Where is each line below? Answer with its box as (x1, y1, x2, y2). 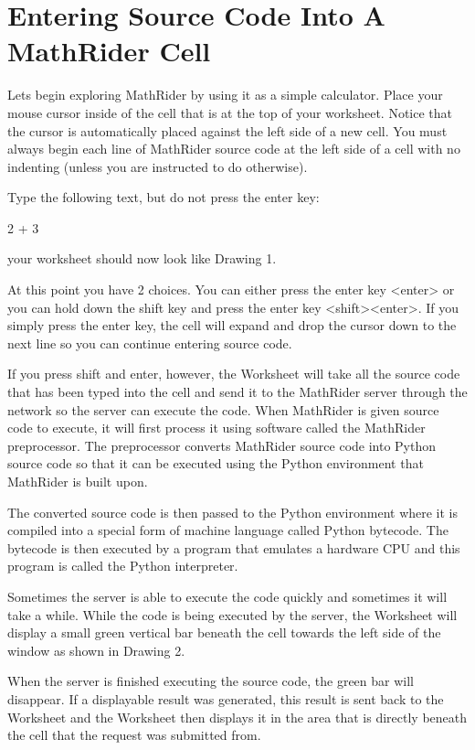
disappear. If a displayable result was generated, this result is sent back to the (7, 689, 444, 708)
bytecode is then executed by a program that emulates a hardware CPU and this (7, 538, 460, 557)
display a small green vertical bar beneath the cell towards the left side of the (7, 623, 441, 642)
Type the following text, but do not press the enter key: (7, 187, 320, 207)
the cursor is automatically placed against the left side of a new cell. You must (7, 121, 448, 140)
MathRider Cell (7, 32, 211, 70)
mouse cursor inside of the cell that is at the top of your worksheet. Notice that (7, 102, 453, 122)
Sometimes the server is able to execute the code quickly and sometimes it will (7, 586, 448, 605)
